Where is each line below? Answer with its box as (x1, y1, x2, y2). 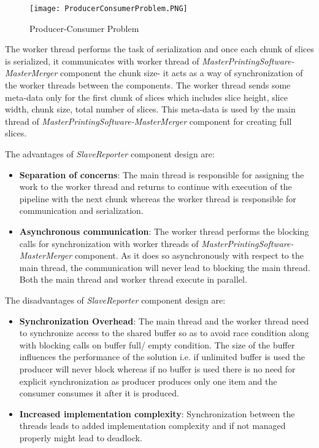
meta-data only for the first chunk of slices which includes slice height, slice (5, 90, 288, 103)
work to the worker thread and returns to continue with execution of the (19, 180, 292, 193)
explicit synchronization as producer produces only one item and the (19, 374, 277, 387)
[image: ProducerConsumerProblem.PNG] (29, 4, 188, 13)
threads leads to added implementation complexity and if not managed (19, 419, 286, 432)
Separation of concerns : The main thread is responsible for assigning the (19, 168, 304, 181)
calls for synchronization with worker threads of (19, 237, 199, 250)
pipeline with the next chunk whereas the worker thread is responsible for (19, 192, 296, 205)
